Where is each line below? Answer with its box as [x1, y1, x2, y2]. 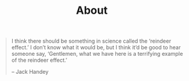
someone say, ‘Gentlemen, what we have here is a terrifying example [11, 50, 184, 58]
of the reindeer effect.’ [11, 56, 68, 64]
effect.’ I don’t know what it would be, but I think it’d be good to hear [11, 44, 181, 51]
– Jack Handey [11, 68, 49, 76]
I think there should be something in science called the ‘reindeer [11, 37, 171, 45]
